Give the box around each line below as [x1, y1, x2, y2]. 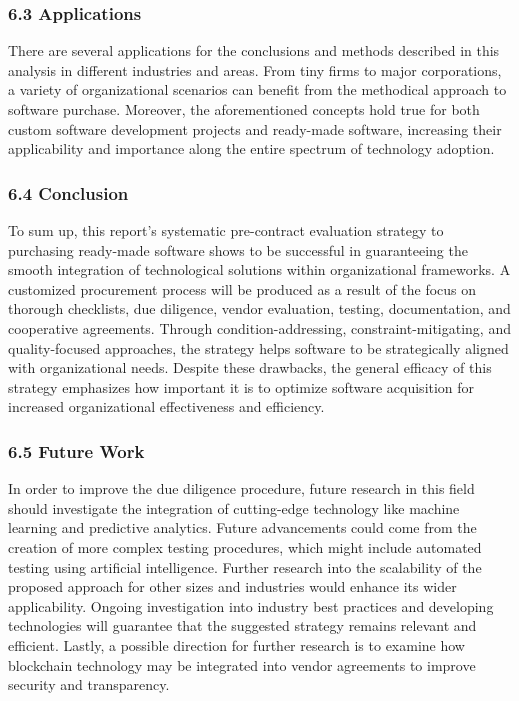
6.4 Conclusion [8, 180, 129, 205]
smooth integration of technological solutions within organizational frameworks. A [8, 259, 511, 280]
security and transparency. [8, 674, 170, 695]
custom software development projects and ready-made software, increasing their [8, 118, 502, 139]
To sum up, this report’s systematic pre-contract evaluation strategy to [8, 220, 444, 240]
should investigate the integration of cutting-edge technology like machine [8, 497, 460, 518]
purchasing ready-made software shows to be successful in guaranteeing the [8, 239, 468, 260]
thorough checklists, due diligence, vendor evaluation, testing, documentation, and [8, 298, 511, 319]
